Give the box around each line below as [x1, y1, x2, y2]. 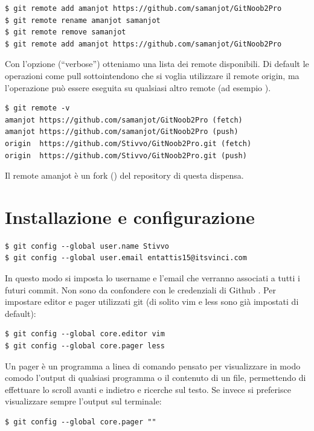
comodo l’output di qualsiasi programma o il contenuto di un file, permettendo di [5, 371, 306, 384]
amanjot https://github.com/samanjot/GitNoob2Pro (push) [5, 127, 239, 136]
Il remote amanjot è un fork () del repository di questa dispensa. [5, 169, 244, 182]
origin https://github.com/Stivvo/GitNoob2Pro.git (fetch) [5, 139, 252, 148]
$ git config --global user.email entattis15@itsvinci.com [5, 254, 247, 263]
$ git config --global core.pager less [5, 342, 165, 350]
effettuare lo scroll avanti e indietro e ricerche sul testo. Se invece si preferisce [5, 383, 291, 395]
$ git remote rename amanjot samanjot [5, 16, 161, 25]
